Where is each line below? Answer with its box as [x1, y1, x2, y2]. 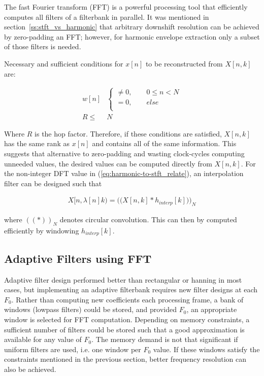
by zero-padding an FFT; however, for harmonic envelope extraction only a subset [4, 31, 260, 42]
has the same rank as [4, 138, 70, 149]
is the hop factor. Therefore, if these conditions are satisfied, [35, 128, 222, 139]
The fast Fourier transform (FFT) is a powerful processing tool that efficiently [4, 2, 248, 12]
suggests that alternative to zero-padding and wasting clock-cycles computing [4, 148, 245, 158]
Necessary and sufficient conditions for [4, 58, 123, 69]
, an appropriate [186, 304, 237, 315]
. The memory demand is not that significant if [91, 334, 238, 345]
